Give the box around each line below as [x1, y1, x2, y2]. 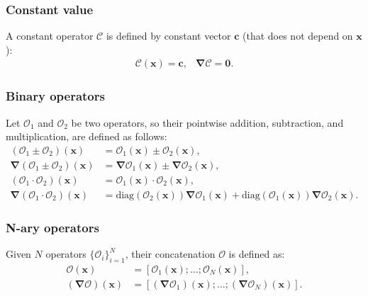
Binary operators [6, 87, 105, 105]
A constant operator [6, 28, 94, 43]
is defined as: [228, 246, 285, 261]
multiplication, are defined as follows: [6, 129, 167, 144]
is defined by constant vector [106, 28, 231, 43]
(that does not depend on [242, 28, 353, 43]
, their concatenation [125, 246, 216, 261]
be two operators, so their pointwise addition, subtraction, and [71, 115, 344, 130]
